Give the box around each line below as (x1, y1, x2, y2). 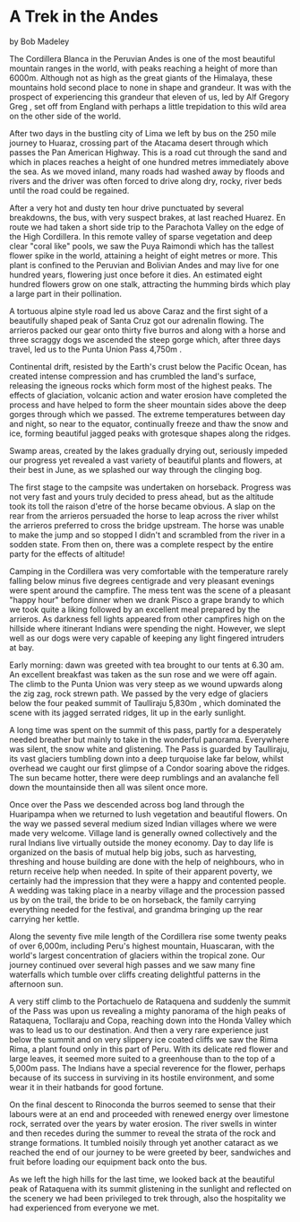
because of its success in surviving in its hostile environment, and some (9, 1072, 275, 1083)
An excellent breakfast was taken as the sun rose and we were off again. (9, 668, 278, 679)
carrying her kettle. (9, 913, 80, 924)
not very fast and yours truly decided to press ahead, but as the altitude (9, 491, 274, 502)
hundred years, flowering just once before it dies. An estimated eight (9, 269, 262, 280)
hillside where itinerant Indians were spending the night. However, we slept (9, 623, 286, 633)
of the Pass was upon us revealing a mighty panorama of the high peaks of (9, 1005, 287, 1016)
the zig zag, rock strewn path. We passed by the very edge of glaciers (9, 688, 269, 699)
